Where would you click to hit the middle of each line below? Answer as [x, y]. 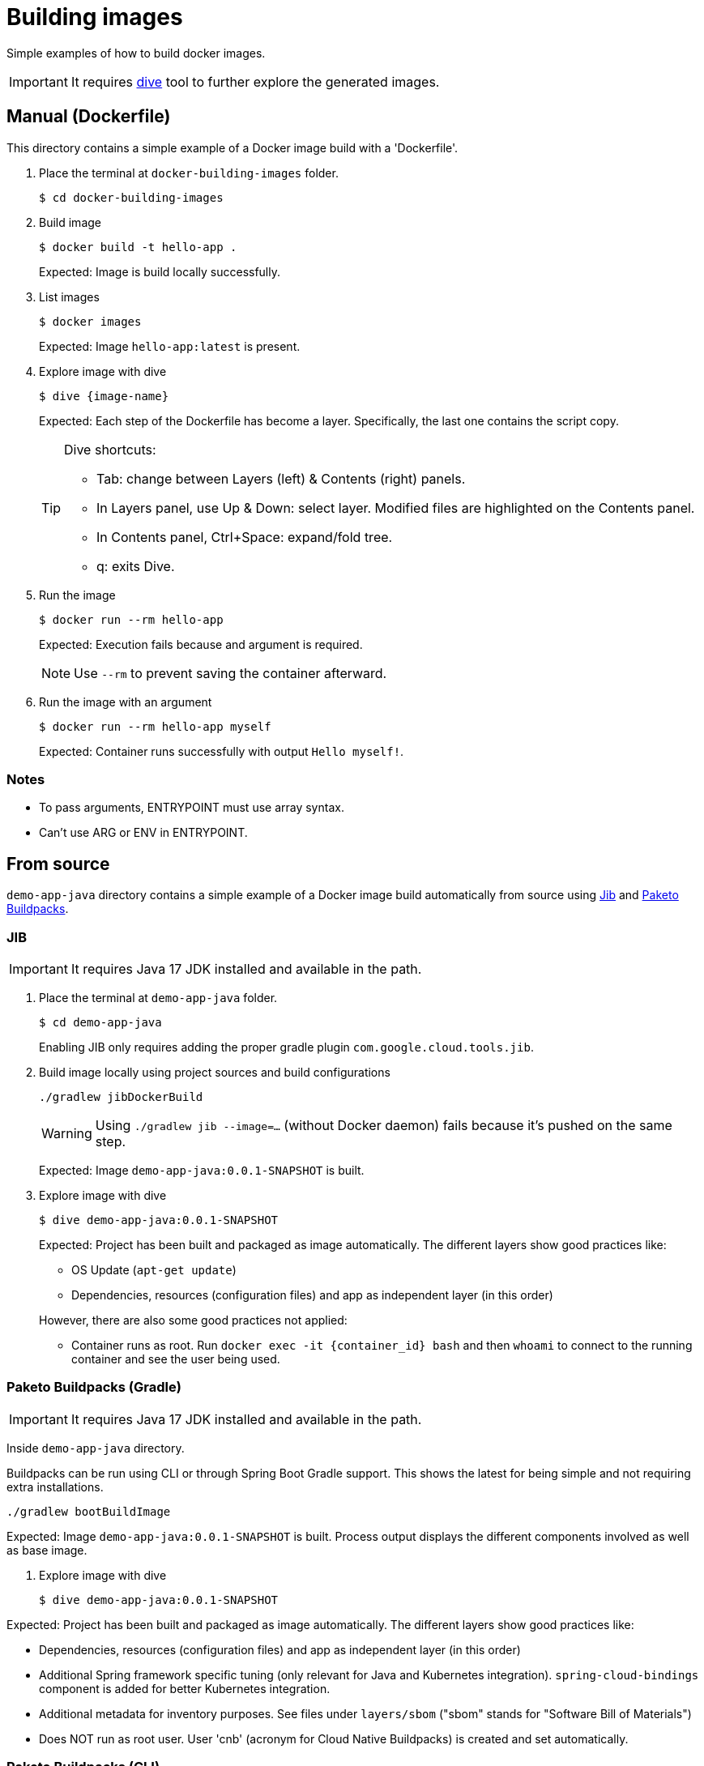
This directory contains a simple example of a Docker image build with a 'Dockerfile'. [233, 147]
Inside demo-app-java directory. [96, 1448]
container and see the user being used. [176, 1359]
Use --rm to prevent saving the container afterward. [230, 673]
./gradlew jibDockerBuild [121, 1096]
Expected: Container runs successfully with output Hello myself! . [222, 751]
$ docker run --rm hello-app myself [155, 726]
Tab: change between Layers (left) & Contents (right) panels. [281, 478]
